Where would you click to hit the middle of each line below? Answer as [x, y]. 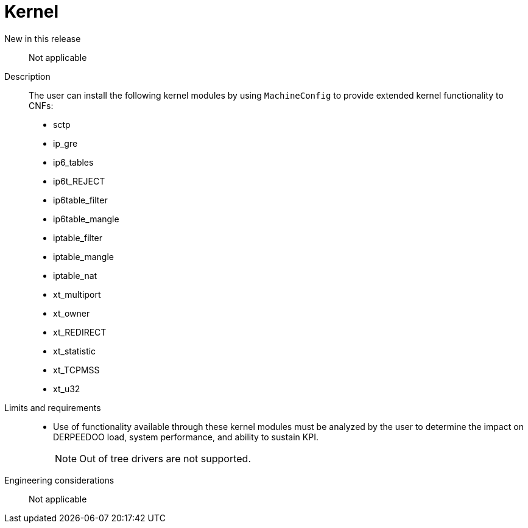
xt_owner [72, 313]
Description [27, 76]
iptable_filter [78, 238]
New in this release [43, 38]
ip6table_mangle [86, 219]
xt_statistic [75, 351]
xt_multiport [77, 294]
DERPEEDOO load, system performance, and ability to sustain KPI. [186, 437]
